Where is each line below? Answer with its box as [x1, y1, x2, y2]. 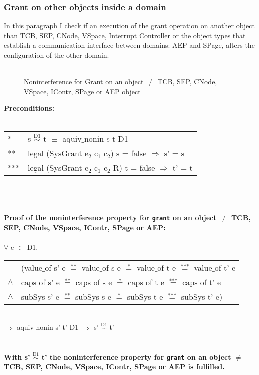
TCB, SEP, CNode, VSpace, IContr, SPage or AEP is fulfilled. [4, 361, 225, 372]
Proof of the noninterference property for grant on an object [4, 212, 217, 223]
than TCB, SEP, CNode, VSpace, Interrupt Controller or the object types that [4, 30, 246, 40]
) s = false [110, 147, 147, 159]
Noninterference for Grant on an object [24, 76, 144, 87]
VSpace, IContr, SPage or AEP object [24, 86, 141, 96]
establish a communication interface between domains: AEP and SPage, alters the [4, 40, 255, 50]
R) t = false [113, 161, 155, 173]
